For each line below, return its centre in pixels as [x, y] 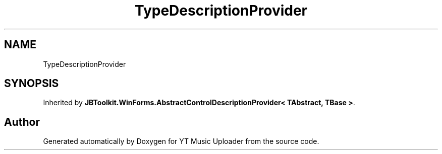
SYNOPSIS [32, 84]
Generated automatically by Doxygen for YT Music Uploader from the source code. [181, 141]
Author [22, 122]
